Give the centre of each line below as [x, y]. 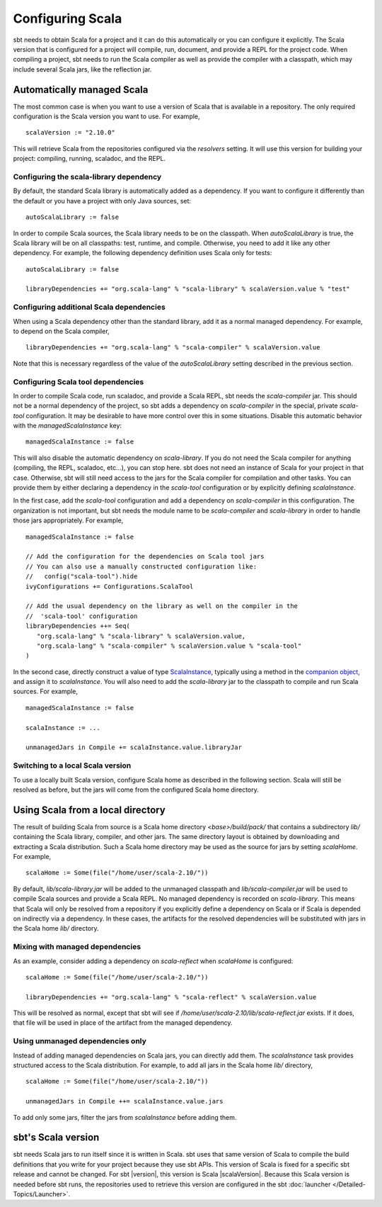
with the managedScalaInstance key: [68, 426]
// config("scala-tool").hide [82, 577]
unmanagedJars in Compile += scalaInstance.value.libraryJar [134, 747]
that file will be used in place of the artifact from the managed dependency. [123, 1023]
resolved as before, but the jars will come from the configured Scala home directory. [136, 790]
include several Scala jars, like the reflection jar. [82, 69]
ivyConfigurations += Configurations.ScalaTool [110, 586]
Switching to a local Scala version [72, 765]
